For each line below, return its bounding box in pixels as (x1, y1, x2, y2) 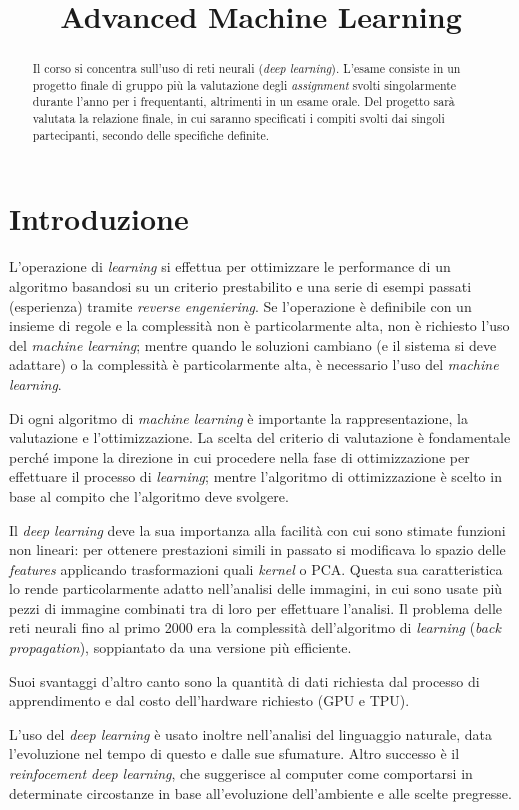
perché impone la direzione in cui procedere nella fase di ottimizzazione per (9, 446, 470, 467)
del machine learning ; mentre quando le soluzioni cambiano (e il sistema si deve (9, 334, 497, 355)
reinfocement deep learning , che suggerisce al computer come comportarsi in (9, 763, 473, 784)
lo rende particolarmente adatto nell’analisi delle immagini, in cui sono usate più (9, 578, 503, 599)
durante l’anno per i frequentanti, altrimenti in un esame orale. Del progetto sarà (32, 93, 455, 110)
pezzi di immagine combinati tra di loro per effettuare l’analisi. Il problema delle (9, 597, 502, 618)
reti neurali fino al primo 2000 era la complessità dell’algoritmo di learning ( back (9, 617, 501, 638)
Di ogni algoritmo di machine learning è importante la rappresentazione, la (9, 407, 468, 428)
